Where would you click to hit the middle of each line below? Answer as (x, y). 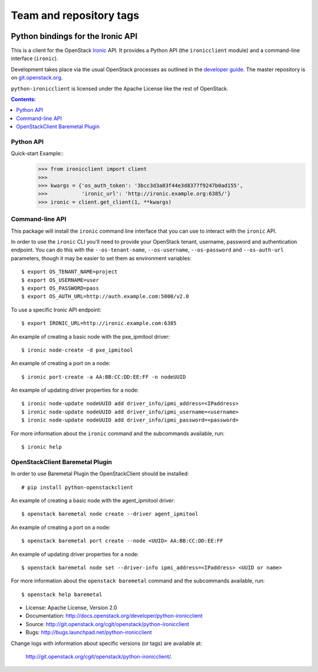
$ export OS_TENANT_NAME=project (69, 272)
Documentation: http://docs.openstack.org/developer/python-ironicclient (114, 616)
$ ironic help (42, 447)
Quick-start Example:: (37, 154)
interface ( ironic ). (34, 58)
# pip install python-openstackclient (77, 487)
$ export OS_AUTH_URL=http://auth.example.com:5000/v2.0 (105, 297)
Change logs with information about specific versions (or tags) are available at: (107, 643)
